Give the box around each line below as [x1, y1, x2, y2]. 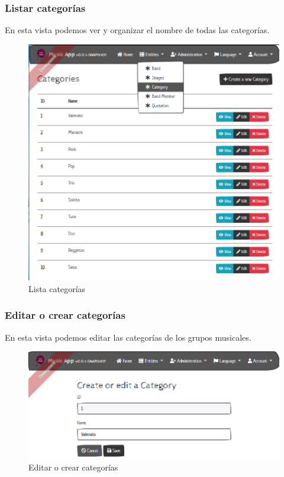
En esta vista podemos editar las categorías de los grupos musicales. [5, 331, 251, 343]
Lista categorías [28, 282, 86, 294]
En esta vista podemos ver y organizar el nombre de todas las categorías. [5, 24, 270, 36]
